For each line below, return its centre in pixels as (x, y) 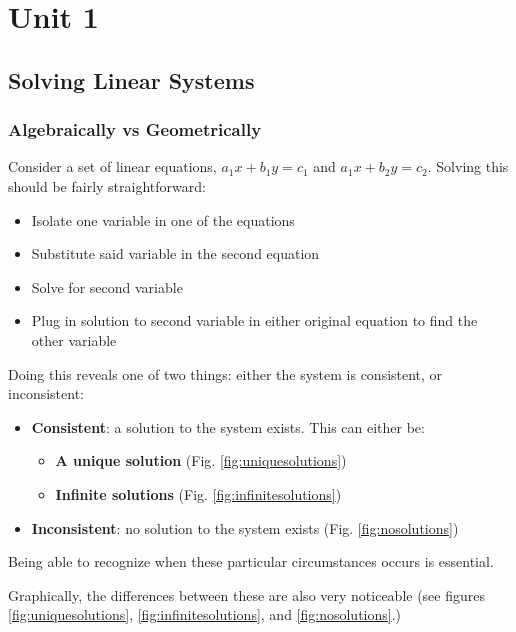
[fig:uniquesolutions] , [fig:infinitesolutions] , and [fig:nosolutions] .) (205, 614)
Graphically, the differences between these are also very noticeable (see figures (247, 594)
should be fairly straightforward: (107, 185)
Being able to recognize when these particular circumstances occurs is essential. (251, 561)
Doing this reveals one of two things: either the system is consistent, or (225, 373)
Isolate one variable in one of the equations (163, 219)
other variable (74, 339)
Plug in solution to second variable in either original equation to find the (254, 320)
